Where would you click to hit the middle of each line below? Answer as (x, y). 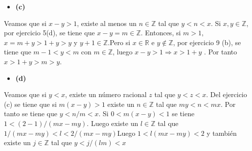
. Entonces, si (161, 33)
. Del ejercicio (227, 94)
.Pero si (119, 42)
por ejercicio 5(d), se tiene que (49, 33)
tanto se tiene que (31, 113)
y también (222, 133)
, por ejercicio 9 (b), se (207, 42)
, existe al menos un (107, 23)
